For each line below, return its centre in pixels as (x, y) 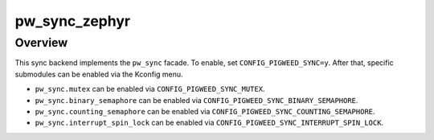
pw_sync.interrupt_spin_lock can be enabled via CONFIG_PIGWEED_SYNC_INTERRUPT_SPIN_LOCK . (209, 123)
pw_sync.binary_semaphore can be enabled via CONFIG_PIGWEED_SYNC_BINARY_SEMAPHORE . (197, 100)
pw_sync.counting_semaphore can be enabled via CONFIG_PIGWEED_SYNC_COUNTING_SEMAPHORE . (205, 111)
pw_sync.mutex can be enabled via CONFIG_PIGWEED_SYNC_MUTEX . (150, 89)
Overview (41, 43)
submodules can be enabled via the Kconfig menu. (99, 74)
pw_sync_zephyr (73, 21)
